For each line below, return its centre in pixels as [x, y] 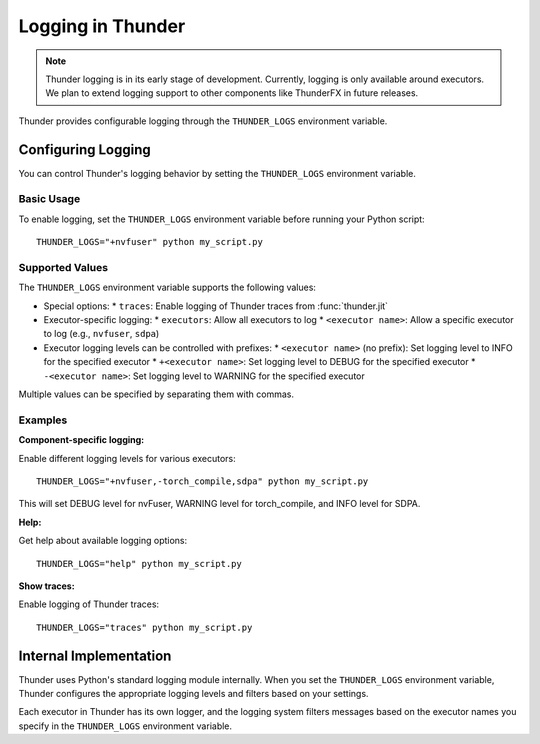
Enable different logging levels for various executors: [127, 458]
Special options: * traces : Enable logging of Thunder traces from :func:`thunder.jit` [216, 306]
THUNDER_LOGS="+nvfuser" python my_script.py [150, 242]
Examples [43, 420]
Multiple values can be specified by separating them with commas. [156, 394]
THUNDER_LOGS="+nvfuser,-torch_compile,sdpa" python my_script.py [202, 481]
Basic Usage [49, 199]
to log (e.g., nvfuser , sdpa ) [101, 334]
